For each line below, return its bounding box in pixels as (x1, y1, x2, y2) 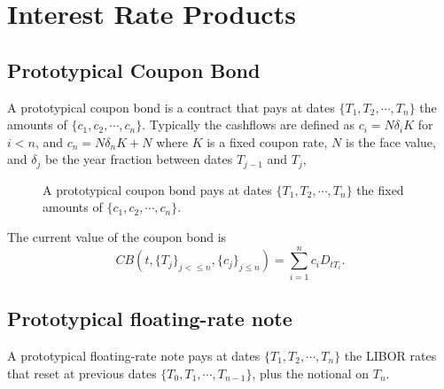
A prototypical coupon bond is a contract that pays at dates (7, 97, 335, 116)
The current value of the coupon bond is (7, 228, 227, 245)
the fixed (356, 180, 404, 198)
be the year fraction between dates (44, 150, 233, 168)
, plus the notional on (252, 363, 370, 382)
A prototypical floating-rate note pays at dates (7, 346, 261, 364)
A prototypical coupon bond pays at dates (43, 180, 272, 198)
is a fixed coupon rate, (206, 132, 328, 151)
